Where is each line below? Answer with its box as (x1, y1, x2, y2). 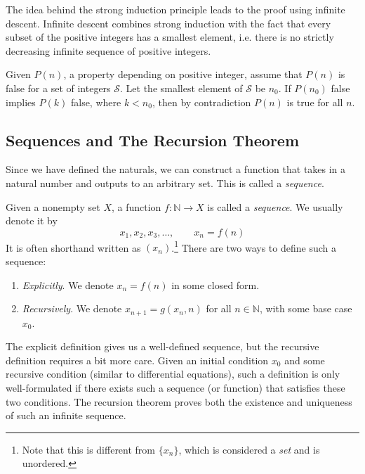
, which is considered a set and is (178, 442, 320, 456)
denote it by (6, 213, 58, 228)
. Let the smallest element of (120, 80, 243, 95)
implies (6, 94, 36, 109)
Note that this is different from (22, 442, 156, 456)
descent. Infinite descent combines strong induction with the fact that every (6, 15, 331, 30)
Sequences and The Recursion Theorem (6, 129, 300, 150)
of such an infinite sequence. (6, 408, 126, 423)
